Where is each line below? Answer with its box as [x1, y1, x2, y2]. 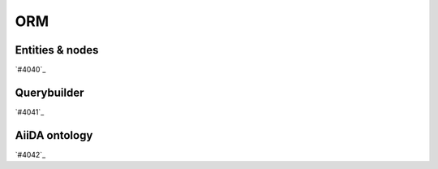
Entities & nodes [15, 43, 99, 57]
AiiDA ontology [15, 128, 93, 142]
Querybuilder [15, 85, 84, 99]
